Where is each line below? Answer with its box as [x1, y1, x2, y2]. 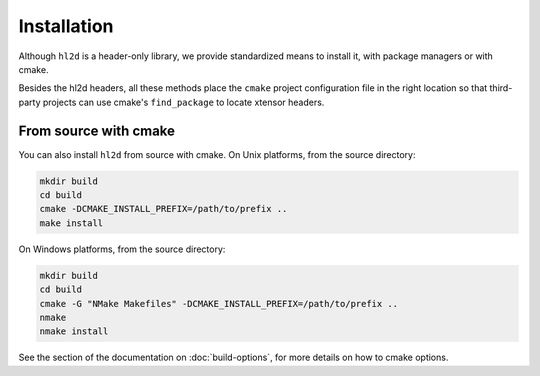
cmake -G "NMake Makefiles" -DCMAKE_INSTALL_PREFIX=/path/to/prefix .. [39, 298, 399, 309]
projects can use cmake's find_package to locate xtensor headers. [42, 96, 325, 108]
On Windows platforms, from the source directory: [18, 243, 226, 255]
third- [489, 82, 513, 94]
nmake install [39, 326, 109, 337]
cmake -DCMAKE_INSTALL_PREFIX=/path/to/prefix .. [39, 203, 288, 215]
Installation [18, 15, 114, 37]
